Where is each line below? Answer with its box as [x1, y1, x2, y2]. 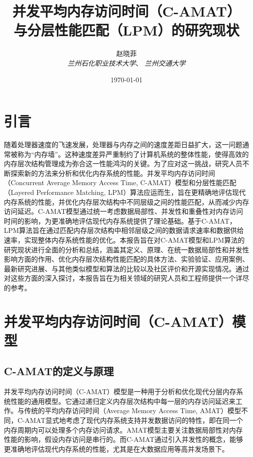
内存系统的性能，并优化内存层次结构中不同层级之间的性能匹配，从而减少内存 [4, 196, 249, 207]
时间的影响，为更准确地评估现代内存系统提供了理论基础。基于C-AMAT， [4, 215, 236, 226]
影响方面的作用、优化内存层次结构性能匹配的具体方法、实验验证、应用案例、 [4, 254, 249, 264]
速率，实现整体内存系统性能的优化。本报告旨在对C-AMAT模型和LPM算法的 [4, 234, 245, 245]
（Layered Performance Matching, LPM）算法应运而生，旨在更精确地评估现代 [4, 187, 246, 197]
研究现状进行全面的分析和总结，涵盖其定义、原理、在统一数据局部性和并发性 [4, 244, 249, 254]
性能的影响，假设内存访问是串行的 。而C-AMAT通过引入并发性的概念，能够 [4, 434, 243, 444]
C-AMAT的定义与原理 [4, 363, 114, 379]
